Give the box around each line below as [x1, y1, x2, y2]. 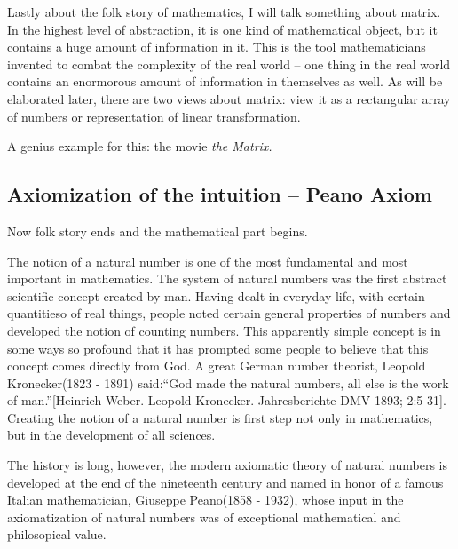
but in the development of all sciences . [7, 426, 216, 444]
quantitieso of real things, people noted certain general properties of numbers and [7, 304, 451, 322]
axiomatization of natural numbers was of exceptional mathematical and [7, 507, 401, 526]
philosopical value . [7, 525, 107, 544]
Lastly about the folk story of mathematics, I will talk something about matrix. [7, 3, 441, 20]
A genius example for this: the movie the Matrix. [7, 137, 272, 155]
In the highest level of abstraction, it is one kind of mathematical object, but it [7, 20, 438, 38]
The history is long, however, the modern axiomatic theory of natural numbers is [7, 456, 447, 474]
